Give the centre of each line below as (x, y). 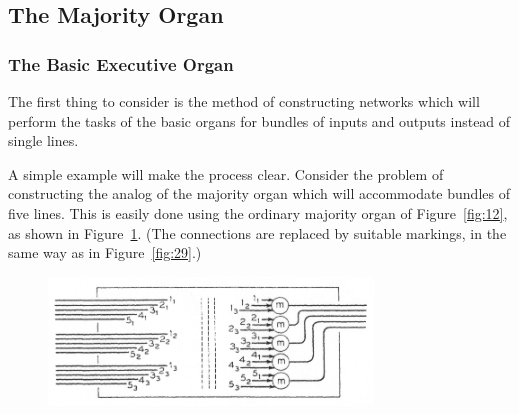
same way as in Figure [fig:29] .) (105, 252)
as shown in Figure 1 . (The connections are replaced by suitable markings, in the (257, 232)
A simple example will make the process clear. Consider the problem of (226, 173)
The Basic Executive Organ (121, 63)
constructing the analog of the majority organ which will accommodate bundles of (259, 193)
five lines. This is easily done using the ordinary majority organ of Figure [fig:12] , (258, 212)
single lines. (43, 140)
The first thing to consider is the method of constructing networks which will (244, 101)
